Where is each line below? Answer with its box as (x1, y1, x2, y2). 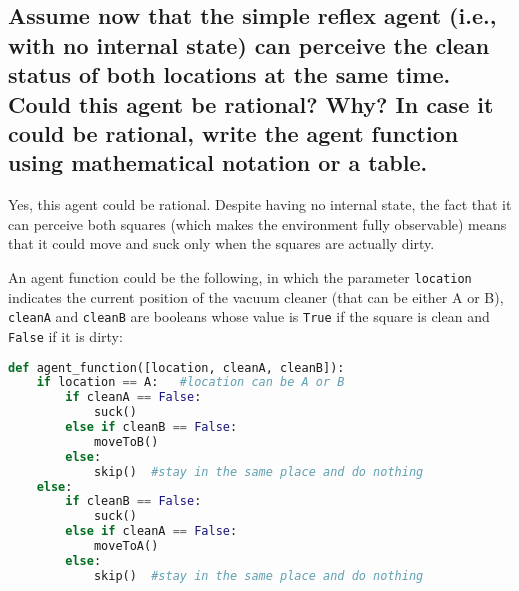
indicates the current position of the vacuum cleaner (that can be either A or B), (8, 286, 504, 307)
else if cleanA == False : (65, 524, 238, 539)
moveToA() (93, 539, 159, 553)
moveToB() (93, 434, 159, 449)
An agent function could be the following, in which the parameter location (8, 266, 472, 287)
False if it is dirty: (8, 325, 123, 346)
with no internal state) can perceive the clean (8, 29, 490, 60)
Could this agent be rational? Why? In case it (8, 88, 494, 119)
